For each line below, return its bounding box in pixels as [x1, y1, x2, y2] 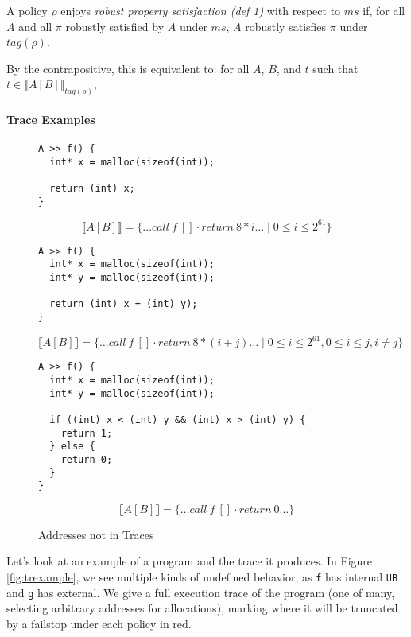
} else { [49, 441, 95, 453]
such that [312, 60, 359, 76]
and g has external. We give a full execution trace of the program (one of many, [6, 584, 395, 600]
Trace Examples [6, 111, 95, 127]
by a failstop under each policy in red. [6, 615, 192, 631]
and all [18, 17, 52, 34]
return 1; [60, 427, 113, 439]
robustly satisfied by [65, 17, 165, 34]
